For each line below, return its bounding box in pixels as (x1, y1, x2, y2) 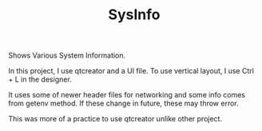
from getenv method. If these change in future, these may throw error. (8, 98, 240, 109)
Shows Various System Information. (8, 50, 126, 61)
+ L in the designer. (8, 74, 72, 85)
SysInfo (108, 6, 161, 24)
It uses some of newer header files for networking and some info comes (8, 90, 246, 100)
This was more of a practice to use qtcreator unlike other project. (8, 114, 222, 124)
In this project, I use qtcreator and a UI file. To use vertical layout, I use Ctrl (8, 66, 254, 76)
